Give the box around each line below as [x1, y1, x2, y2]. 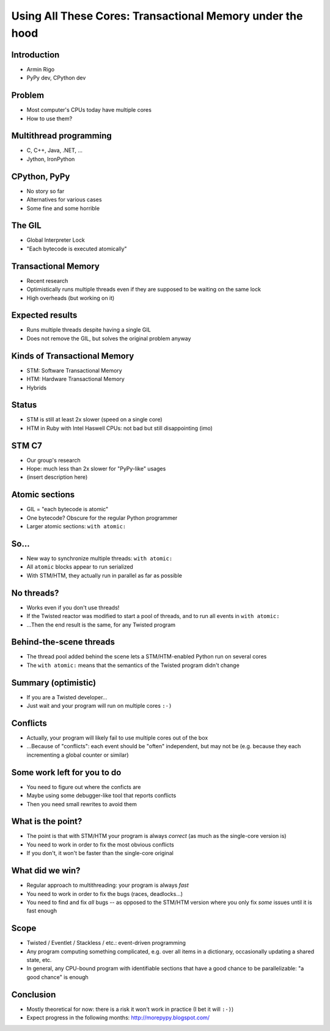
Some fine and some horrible [26, 205, 100, 212]
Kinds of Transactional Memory [11, 351, 134, 361]
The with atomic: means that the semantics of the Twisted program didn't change [26, 661, 240, 669]
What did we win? [11, 865, 81, 876]
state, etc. [26, 956, 52, 963]
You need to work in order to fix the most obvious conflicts [26, 840, 174, 848]
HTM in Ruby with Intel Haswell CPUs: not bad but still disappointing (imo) [26, 424, 213, 432]
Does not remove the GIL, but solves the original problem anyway [26, 335, 191, 342]
